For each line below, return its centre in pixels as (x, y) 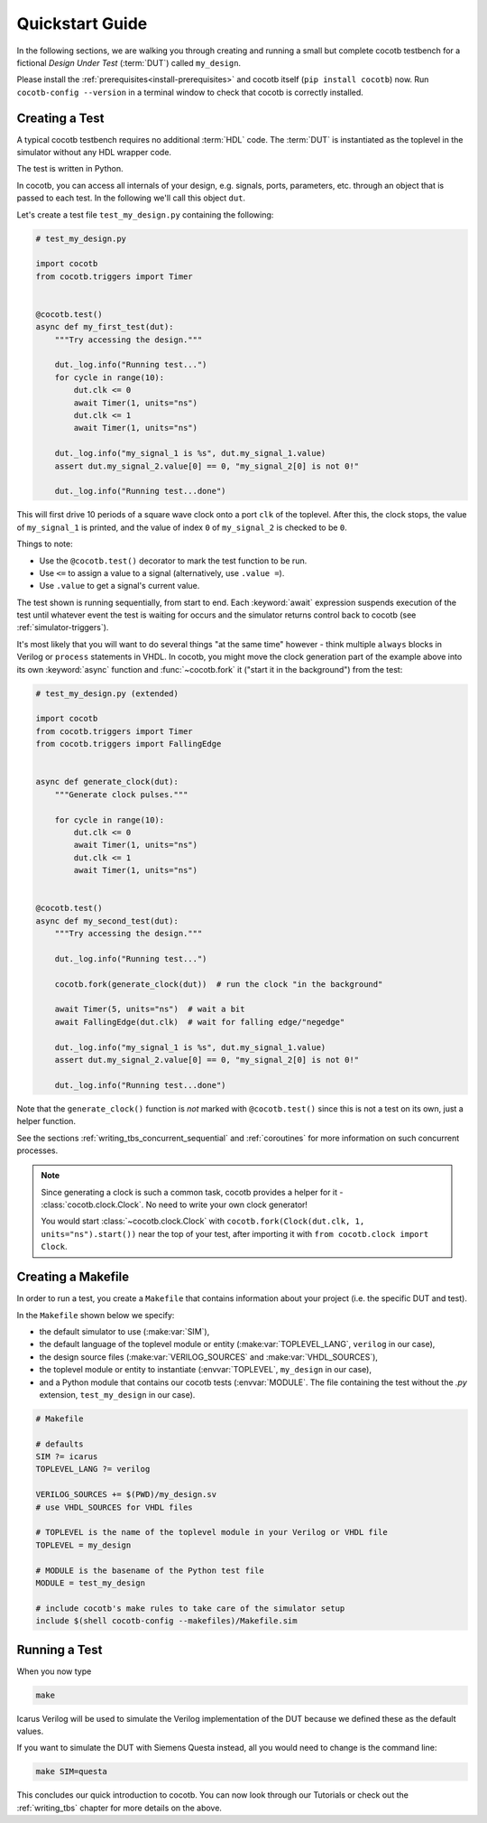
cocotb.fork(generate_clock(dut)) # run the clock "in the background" (219, 984)
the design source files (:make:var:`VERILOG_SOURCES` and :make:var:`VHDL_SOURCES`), (209, 1357)
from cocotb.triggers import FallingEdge (129, 744)
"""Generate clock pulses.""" (121, 794)
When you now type (54, 1671)
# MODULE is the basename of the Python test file (150, 1570)
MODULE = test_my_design (91, 1583)
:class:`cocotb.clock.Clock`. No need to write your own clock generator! (175, 1204)
